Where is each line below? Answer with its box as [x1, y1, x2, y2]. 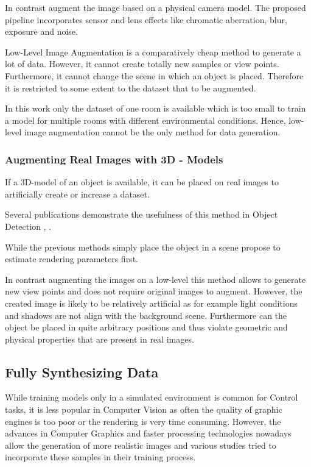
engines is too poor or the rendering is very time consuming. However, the [5, 415, 281, 427]
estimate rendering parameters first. [5, 252, 138, 265]
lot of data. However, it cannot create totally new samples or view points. [5, 57, 279, 70]
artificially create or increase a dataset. [5, 187, 150, 200]
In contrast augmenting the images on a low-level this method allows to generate [5, 273, 306, 285]
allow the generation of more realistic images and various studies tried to [5, 438, 276, 451]
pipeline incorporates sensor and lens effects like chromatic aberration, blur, [5, 13, 287, 26]
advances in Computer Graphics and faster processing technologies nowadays [5, 427, 292, 440]
